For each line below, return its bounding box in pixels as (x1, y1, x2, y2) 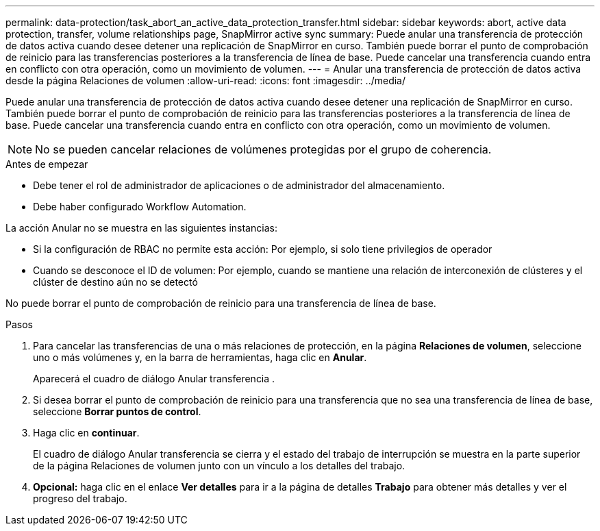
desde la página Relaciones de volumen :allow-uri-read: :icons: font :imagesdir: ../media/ (5, 75, 406, 86)
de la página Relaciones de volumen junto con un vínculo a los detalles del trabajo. (33, 460, 405, 471)
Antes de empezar (5, 158, 88, 170)
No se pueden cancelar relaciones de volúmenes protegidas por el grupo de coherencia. (35, 143, 492, 156)
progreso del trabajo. (33, 493, 127, 504)
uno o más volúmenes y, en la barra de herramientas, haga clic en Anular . (33, 351, 367, 363)
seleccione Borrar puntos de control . (33, 406, 201, 417)
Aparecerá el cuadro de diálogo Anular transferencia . (33, 373, 275, 384)
